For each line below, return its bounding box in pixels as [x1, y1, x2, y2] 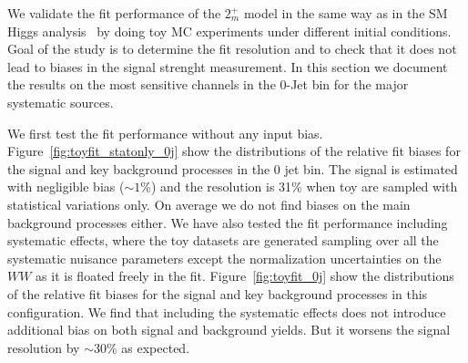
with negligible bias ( [7, 177, 125, 196]
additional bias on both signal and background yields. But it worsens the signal [7, 320, 451, 339]
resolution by [7, 337, 80, 357]
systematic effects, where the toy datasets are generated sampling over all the [7, 231, 439, 250]
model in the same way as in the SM [243, 4, 448, 22]
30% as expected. [93, 337, 190, 357]
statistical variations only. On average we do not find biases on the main [7, 194, 411, 213]
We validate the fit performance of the [7, 4, 221, 22]
